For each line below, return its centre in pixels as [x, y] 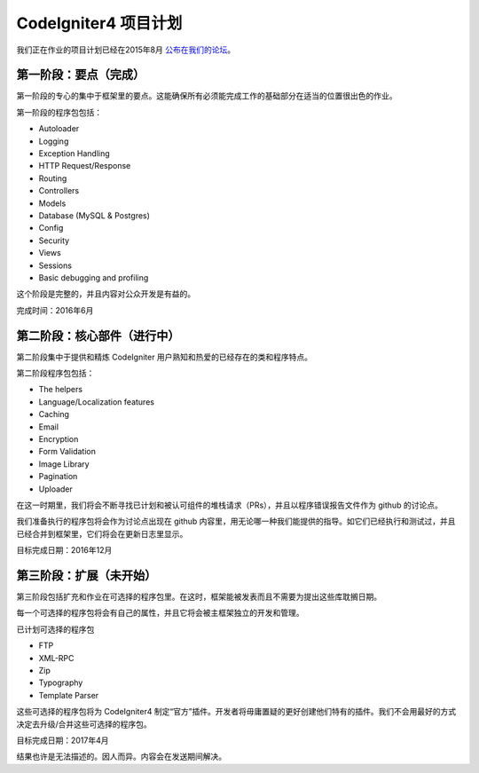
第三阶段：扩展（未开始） [86, 576]
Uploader [55, 489]
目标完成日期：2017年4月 [63, 740]
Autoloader [59, 129]
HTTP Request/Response [85, 166]
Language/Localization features [97, 402]
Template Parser [69, 695]
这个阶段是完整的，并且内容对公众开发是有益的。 [106, 294]
